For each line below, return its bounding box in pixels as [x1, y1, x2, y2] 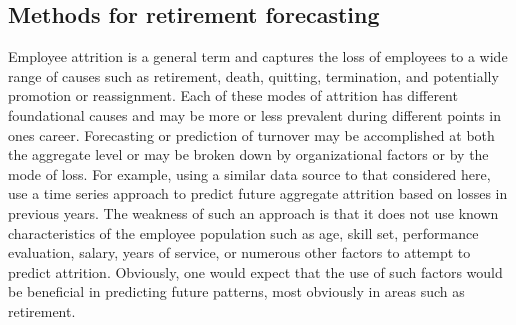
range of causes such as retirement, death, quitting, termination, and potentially [8, 65, 499, 86]
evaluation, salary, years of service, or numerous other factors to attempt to [8, 242, 471, 263]
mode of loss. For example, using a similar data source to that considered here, [8, 163, 491, 184]
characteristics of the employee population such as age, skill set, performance [8, 222, 479, 243]
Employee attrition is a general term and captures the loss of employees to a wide [8, 46, 508, 67]
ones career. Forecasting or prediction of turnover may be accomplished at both [8, 124, 495, 145]
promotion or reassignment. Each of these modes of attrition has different [8, 85, 458, 106]
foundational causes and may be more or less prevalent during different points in [8, 104, 501, 125]
